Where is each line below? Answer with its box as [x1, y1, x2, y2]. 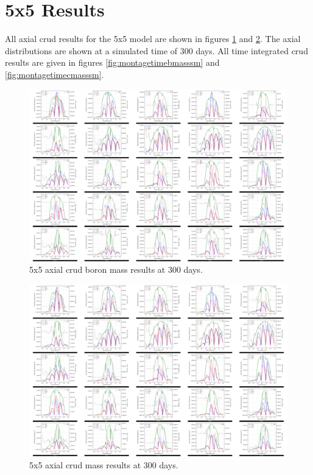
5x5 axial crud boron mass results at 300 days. [29, 263, 203, 276]
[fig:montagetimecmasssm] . [5, 68, 104, 80]
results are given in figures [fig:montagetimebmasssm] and [5, 56, 220, 69]
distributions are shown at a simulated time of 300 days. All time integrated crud [5, 44, 308, 57]
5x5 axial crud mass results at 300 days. [29, 459, 178, 471]
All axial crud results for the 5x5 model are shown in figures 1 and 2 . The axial [5, 32, 301, 45]
